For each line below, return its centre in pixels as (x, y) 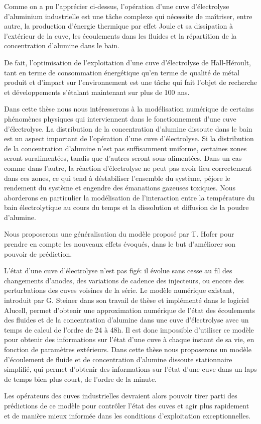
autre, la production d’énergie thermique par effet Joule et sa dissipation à (119, 26)
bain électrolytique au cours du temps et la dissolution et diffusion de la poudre (126, 207)
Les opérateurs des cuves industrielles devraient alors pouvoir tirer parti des (121, 396)
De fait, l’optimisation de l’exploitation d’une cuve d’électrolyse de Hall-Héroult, (128, 62)
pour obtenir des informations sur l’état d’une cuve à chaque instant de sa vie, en (129, 339)
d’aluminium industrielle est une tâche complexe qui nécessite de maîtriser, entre (128, 16)
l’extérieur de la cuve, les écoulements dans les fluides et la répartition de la (120, 35)
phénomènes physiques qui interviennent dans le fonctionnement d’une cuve (120, 118)
